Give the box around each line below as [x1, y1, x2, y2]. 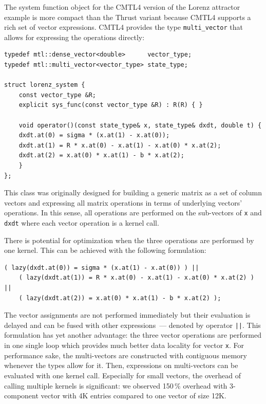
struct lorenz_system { [4, 81, 85, 89]
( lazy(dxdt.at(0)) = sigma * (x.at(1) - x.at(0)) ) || [4, 264, 199, 271]
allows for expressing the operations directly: [4, 31, 145, 42]
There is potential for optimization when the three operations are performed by [4, 234, 254, 245]
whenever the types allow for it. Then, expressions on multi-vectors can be [4, 360, 238, 371]
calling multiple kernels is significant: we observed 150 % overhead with [4, 380, 227, 391]
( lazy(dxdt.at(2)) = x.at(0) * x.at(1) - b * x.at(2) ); [18, 294, 221, 302]
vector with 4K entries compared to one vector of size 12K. [41, 390, 226, 401]
